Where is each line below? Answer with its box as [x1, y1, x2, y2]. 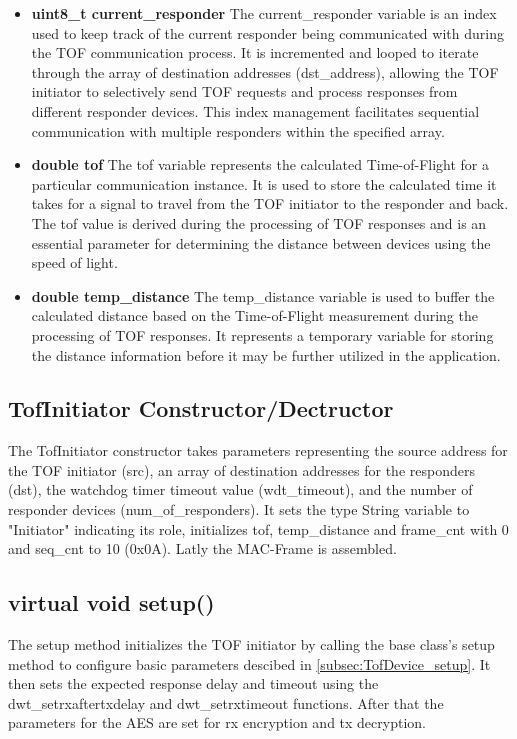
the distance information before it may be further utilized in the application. [31, 344, 501, 365]
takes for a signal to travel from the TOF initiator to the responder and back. [31, 193, 509, 214]
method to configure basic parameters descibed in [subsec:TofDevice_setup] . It [8, 653, 491, 674]
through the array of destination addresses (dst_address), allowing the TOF [31, 61, 499, 82]
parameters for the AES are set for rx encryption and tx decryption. [8, 712, 426, 733]
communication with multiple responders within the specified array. [31, 120, 445, 141]
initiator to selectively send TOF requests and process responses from [31, 81, 458, 102]
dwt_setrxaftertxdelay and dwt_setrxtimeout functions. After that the [8, 692, 444, 713]
